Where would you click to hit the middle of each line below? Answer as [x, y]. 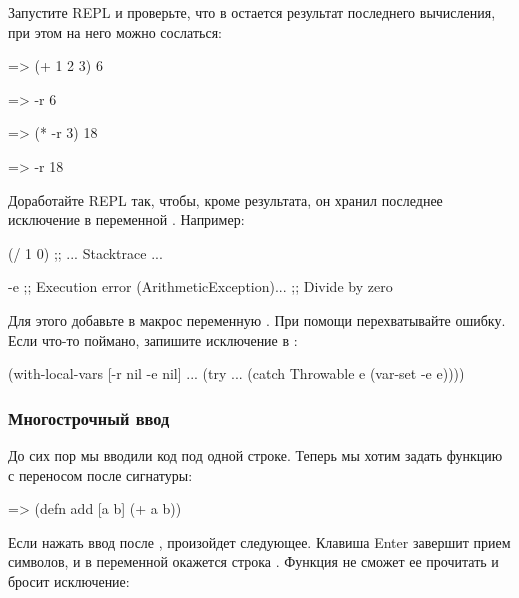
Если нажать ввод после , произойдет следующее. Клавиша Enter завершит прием [259, 541]
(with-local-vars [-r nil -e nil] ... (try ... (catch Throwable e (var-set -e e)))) [236, 373]
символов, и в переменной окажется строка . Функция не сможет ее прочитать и [253, 561]
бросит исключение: [69, 580]
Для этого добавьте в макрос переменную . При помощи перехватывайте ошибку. [257, 319]
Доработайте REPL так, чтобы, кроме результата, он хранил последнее [225, 199]
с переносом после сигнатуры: [100, 474]
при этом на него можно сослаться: [115, 31]
